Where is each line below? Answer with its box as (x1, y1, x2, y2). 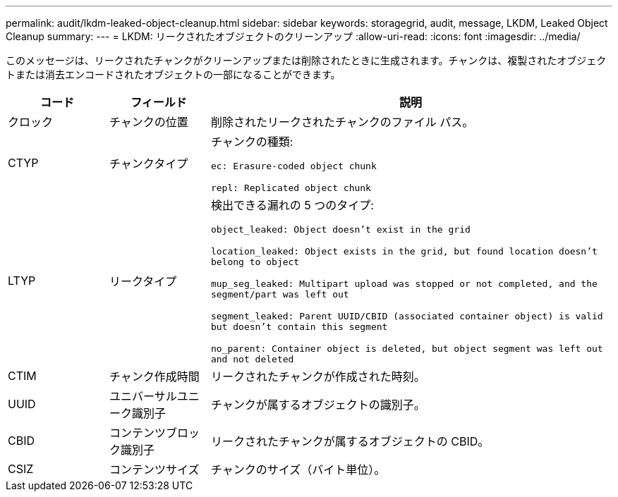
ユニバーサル (109, 389, 177, 403)
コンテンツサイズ (109, 462, 200, 477)
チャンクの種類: (210, 135, 293, 149)
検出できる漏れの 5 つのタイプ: (210, 198, 374, 212)
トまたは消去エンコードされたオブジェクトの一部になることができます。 (6, 68, 341, 80)
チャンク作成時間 (109, 369, 200, 384)
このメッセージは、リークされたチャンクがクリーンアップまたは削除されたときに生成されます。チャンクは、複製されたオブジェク (6, 54, 607, 66)
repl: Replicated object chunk (210, 183, 371, 193)
